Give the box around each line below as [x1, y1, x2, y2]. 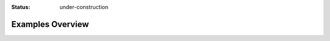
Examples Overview [11, 19, 89, 30]
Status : [11, 4, 31, 10]
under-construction [59, 4, 109, 10]
